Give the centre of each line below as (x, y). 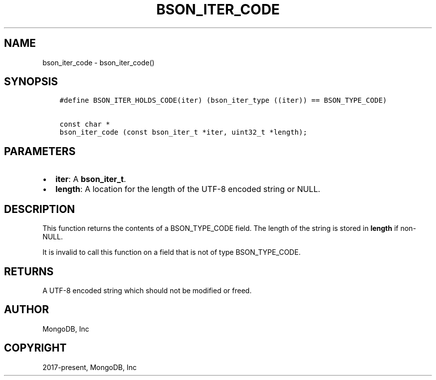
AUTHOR (27, 310)
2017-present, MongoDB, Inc (90, 367)
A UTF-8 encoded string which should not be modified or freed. (147, 290)
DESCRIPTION (40, 209)
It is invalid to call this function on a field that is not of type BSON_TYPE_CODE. (171, 252)
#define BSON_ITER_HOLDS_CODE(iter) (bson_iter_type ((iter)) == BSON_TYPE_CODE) (223, 100)
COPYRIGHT (35, 348)
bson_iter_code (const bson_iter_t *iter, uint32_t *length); (183, 132)
